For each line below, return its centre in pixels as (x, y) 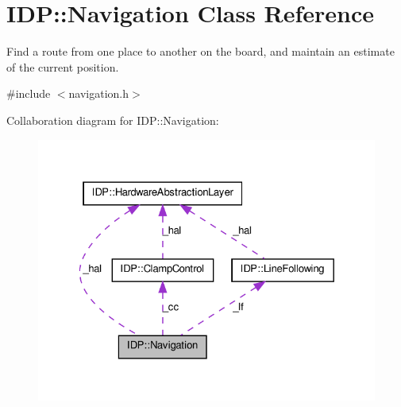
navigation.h (99, 93)
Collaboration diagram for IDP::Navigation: (113, 120)
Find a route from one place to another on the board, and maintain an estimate (200, 51)
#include (29, 93)
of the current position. (63, 66)
